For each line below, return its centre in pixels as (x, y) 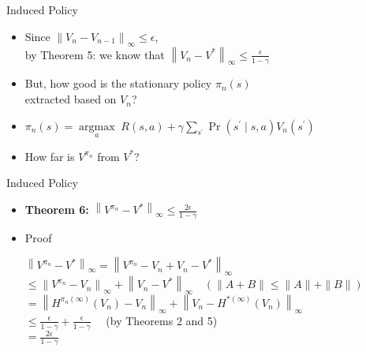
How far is (50, 156)
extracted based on (71, 99)
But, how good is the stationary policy (118, 83)
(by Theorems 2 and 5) (162, 320)
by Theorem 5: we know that (95, 54)
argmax (97, 127)
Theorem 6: (57, 210)
